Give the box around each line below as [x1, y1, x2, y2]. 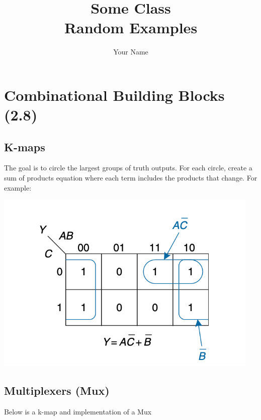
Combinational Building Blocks [4, 84, 225, 105]
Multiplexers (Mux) [4, 382, 110, 398]
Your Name [113, 46, 148, 57]
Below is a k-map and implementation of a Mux [4, 406, 152, 416]
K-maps [4, 139, 45, 154]
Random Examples [64, 17, 198, 38]
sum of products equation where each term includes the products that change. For [4, 172, 257, 183]
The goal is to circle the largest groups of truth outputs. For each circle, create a [4, 162, 252, 173]
